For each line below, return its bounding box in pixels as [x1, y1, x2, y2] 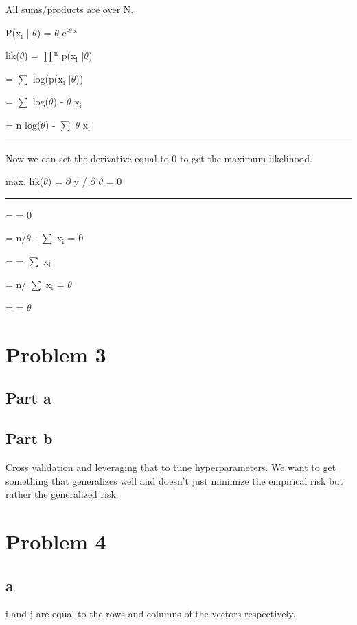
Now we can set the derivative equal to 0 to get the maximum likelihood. [5, 151, 312, 165]
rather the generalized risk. [5, 487, 119, 501]
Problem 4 [5, 527, 106, 556]
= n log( [5, 117, 41, 131]
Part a [5, 387, 51, 408]
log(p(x [32, 71, 63, 85]
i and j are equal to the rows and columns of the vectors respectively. [5, 606, 296, 621]
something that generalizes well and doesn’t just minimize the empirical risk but [5, 473, 344, 487]
